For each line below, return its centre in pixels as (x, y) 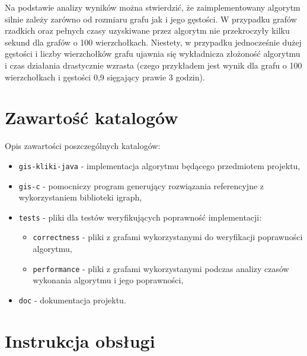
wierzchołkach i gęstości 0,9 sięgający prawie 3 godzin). (105, 77)
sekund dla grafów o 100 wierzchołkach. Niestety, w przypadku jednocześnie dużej (153, 42)
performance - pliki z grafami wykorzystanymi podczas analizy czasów (161, 268)
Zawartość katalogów (92, 117)
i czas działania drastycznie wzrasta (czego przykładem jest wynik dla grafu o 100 (153, 65)
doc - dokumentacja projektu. (72, 300)
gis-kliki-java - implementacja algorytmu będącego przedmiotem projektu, (159, 165)
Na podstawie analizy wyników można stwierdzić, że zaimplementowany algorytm (153, 7)
